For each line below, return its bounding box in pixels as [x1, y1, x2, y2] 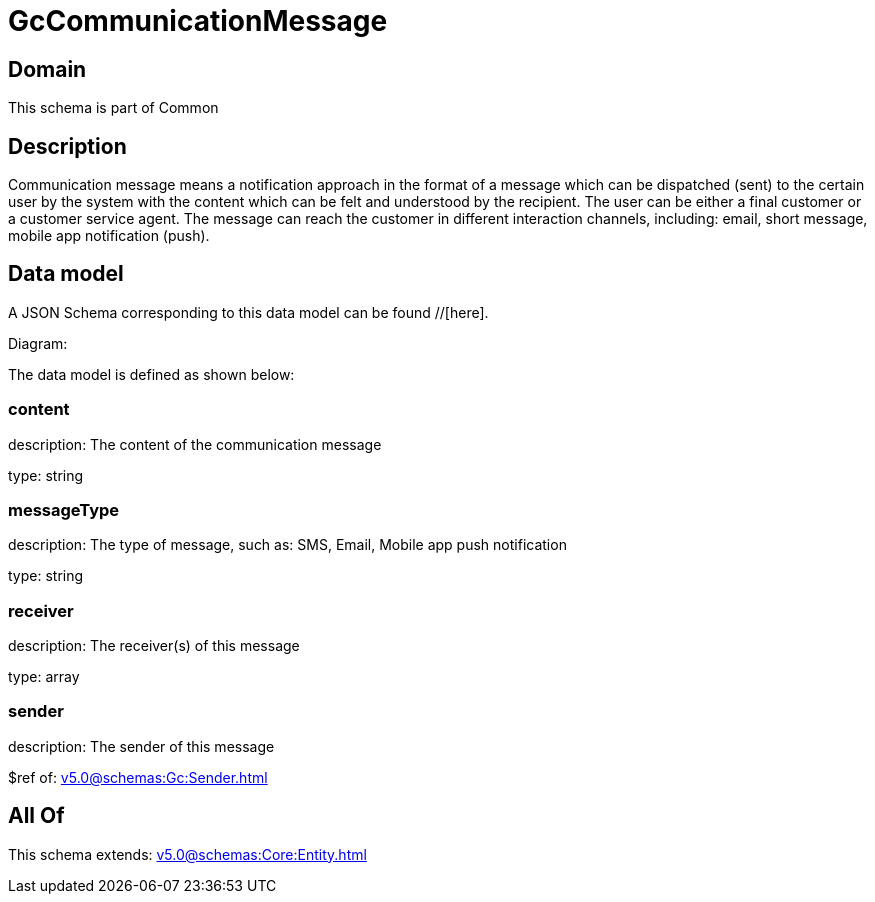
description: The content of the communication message [8, 435, 382, 453]
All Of [8, 803, 65, 829]
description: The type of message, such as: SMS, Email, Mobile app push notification [8, 536, 567, 554]
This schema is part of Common [8, 99, 219, 117]
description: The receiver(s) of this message [8, 637, 300, 655]
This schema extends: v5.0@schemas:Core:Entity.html [8, 845, 367, 863]
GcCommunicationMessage [8, 4, 388, 38]
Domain [8, 56, 87, 82]
